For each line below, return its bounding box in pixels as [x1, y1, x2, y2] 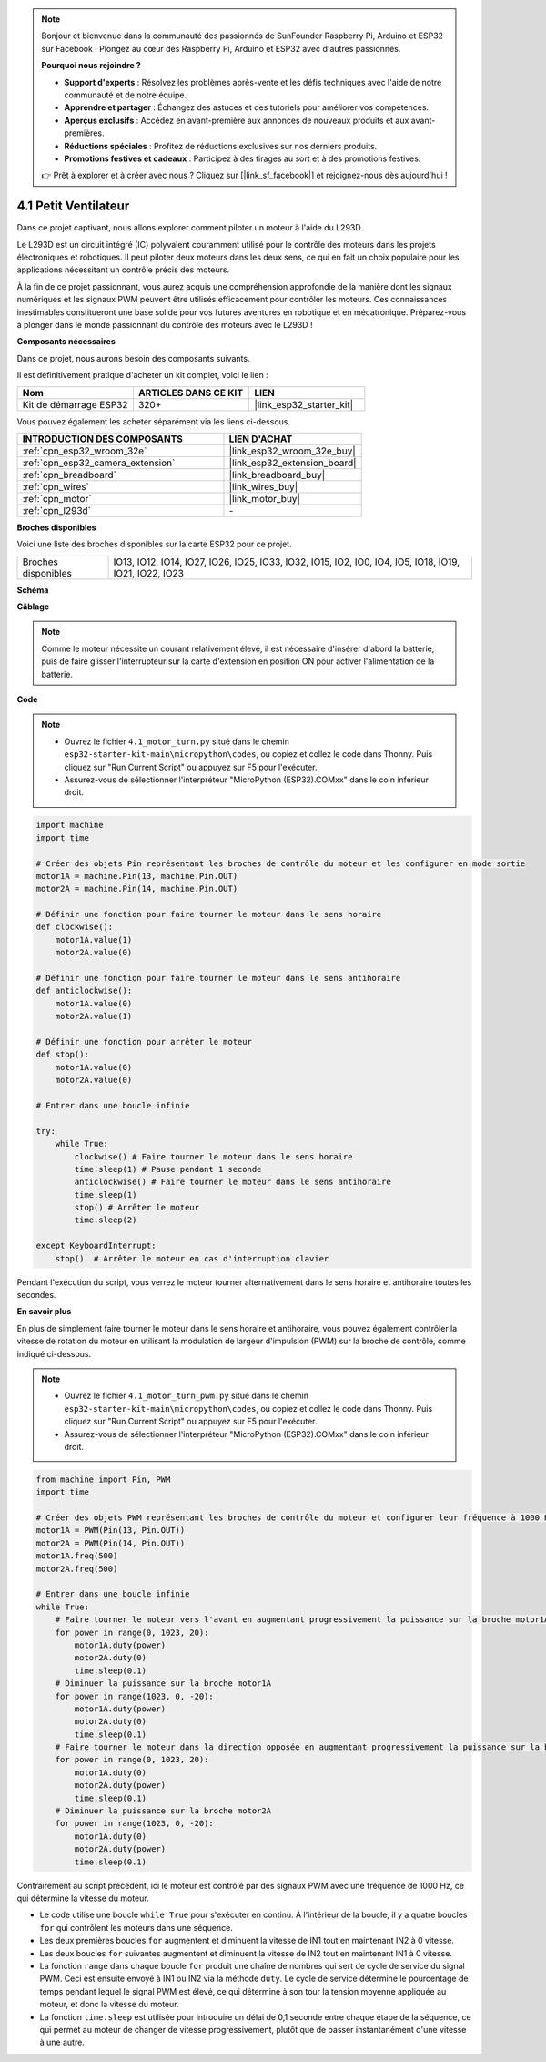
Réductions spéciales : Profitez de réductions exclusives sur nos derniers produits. [64, 140, 378, 151]
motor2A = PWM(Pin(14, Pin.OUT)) [35, 1537, 186, 1548]
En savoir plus [16, 1306, 72, 1317]
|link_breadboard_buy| [228, 468, 326, 481]
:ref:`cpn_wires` [22, 480, 90, 493]
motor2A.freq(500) [35, 1563, 118, 1574]
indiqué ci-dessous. [16, 1348, 92, 1359]
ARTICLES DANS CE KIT [137, 386, 244, 399]
